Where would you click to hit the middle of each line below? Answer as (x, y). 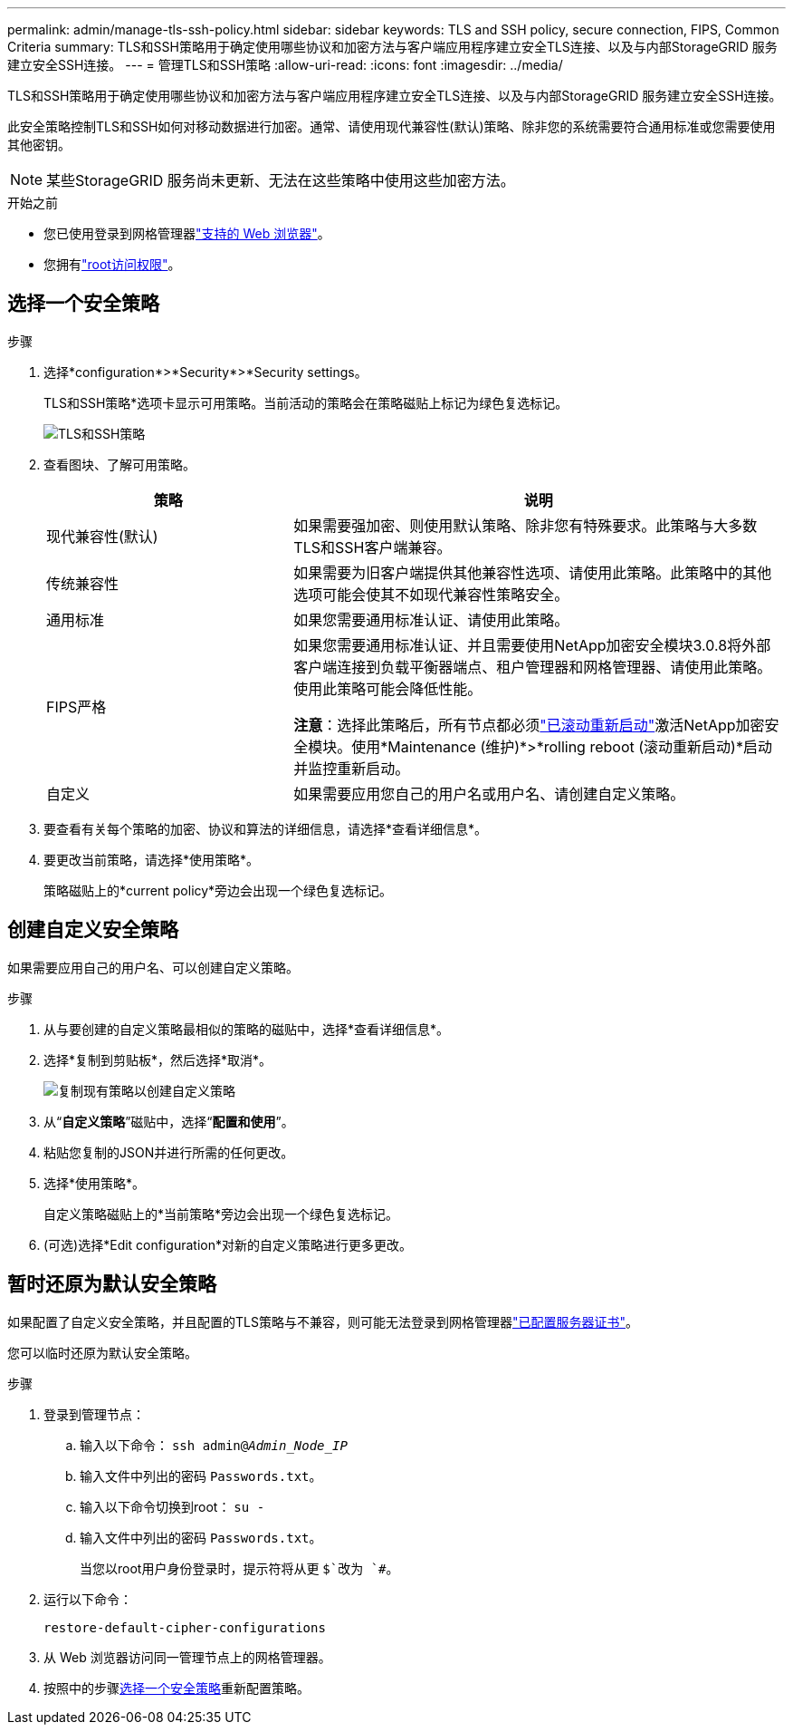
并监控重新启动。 (352, 768)
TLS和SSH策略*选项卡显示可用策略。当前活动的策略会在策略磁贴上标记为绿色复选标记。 (306, 402)
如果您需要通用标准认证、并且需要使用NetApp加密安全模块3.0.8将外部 (532, 645)
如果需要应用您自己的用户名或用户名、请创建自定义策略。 (489, 793)
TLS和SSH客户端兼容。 (373, 547)
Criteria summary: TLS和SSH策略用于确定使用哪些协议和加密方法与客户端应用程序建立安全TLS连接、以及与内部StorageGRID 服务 (392, 47)
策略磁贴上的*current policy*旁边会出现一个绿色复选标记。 (218, 890)
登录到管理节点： (94, 1414)
